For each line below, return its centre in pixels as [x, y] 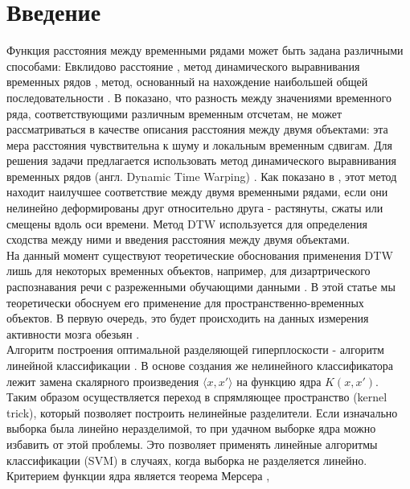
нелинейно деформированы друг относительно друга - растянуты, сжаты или [195, 208]
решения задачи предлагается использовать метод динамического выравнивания [201, 160]
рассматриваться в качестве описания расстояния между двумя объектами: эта [197, 129]
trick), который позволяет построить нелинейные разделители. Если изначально [202, 412]
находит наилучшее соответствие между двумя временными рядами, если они [197, 192]
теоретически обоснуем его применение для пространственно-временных [185, 302]
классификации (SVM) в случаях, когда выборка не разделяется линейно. [187, 460]
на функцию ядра [279, 381]
